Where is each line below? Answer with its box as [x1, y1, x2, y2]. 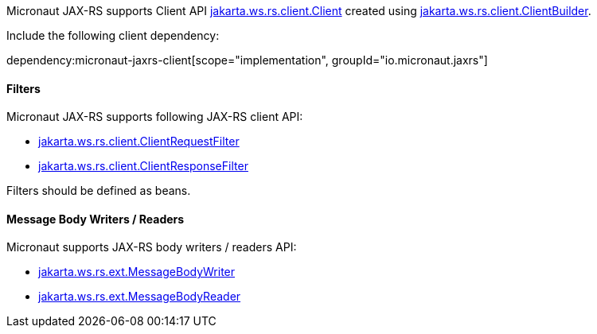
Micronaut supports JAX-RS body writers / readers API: [6, 240, 297, 254]
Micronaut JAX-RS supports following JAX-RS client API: [6, 110, 303, 124]
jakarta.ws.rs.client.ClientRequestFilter [38, 134, 240, 149]
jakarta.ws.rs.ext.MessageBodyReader [38, 289, 241, 304]
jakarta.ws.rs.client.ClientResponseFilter [38, 159, 248, 173]
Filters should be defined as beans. [6, 184, 191, 198]
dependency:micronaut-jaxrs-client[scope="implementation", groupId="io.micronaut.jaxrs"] [6, 53, 488, 67]
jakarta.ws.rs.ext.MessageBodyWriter [38, 265, 236, 279]
